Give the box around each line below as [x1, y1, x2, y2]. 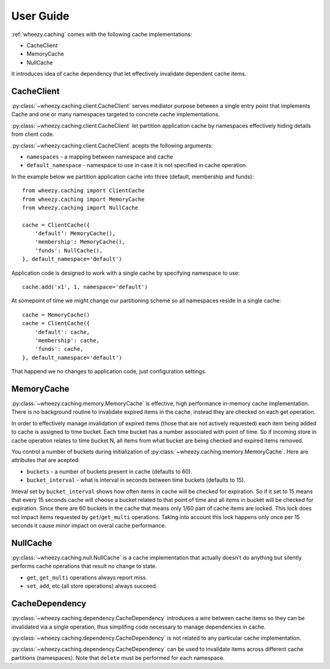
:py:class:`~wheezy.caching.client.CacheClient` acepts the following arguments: [11, 141, 213, 149]
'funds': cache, [34, 346, 84, 353]
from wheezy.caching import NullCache [22, 204, 139, 211]
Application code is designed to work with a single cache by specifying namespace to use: [11, 269, 240, 277]
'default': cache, [34, 328, 90, 335]
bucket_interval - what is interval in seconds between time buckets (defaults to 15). [26, 476, 246, 484]
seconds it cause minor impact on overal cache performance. [11, 522, 166, 529]
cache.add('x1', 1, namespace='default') [22, 283, 148, 291]
